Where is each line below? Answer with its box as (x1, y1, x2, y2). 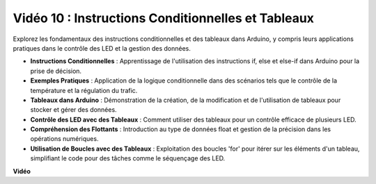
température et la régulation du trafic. (30, 86, 138, 94)
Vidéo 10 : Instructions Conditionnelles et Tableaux (13, 10, 315, 26)
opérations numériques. (30, 135, 99, 143)
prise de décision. (30, 67, 82, 75)
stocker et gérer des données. (30, 106, 118, 114)
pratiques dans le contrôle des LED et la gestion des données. (13, 44, 191, 52)
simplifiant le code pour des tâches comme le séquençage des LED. (30, 154, 226, 162)
